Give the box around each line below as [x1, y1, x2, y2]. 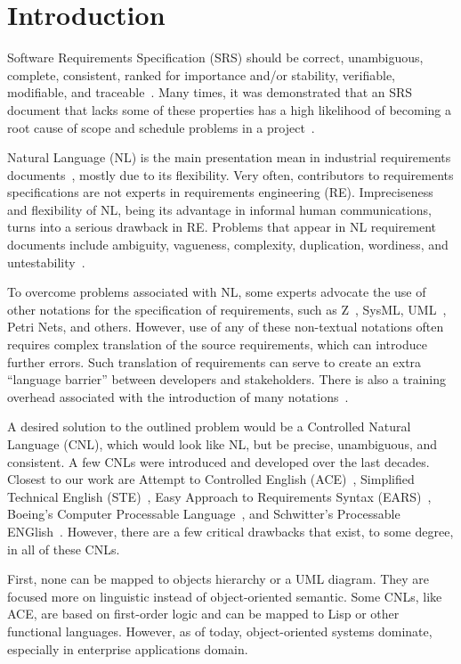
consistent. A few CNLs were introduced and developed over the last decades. [7, 452, 430, 471]
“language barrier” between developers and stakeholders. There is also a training [7, 370, 446, 389]
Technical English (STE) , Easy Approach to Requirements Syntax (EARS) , [7, 487, 432, 505]
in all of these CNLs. [7, 539, 120, 558]
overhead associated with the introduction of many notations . [7, 387, 349, 406]
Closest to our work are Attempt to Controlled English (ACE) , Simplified [7, 470, 415, 488]
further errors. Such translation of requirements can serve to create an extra [7, 352, 422, 371]
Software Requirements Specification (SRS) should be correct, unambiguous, [7, 48, 424, 67]
